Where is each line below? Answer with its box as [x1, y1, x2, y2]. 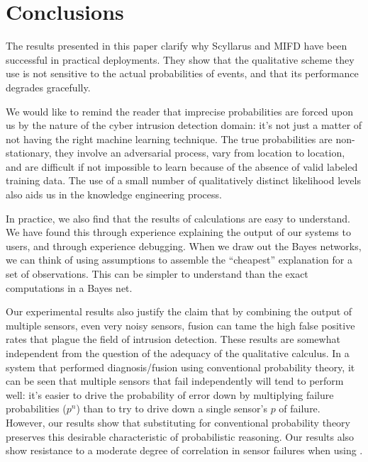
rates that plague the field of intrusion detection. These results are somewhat [6, 332, 340, 346]
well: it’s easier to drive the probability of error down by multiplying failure [6, 387, 334, 402]
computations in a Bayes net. [6, 280, 133, 295]
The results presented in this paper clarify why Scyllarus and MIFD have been [6, 38, 347, 53]
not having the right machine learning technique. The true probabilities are [6, 131, 333, 146]
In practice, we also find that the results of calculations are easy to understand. [6, 210, 350, 225]
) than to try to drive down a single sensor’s [76, 401, 267, 416]
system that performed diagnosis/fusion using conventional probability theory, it [6, 359, 355, 374]
